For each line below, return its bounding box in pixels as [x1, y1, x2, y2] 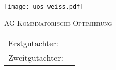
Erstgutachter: [8, 37, 59, 49]
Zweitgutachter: [8, 52, 63, 64]
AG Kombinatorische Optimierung [4, 17, 112, 28]
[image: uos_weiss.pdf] [4, 3, 84, 10]
